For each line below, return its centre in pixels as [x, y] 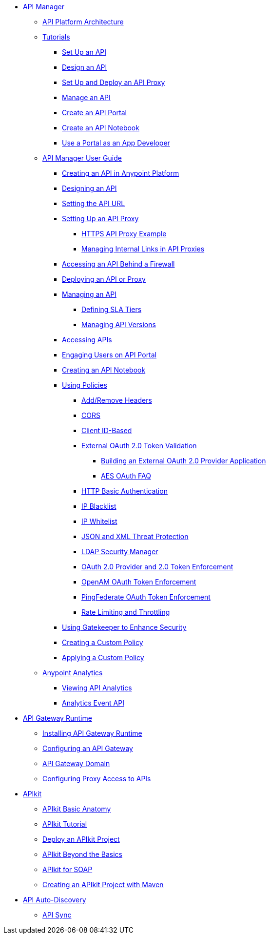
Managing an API [89, 294]
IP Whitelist [99, 521]
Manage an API [86, 97]
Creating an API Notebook [104, 370]
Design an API [85, 67]
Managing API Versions [119, 324]
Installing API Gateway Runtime [92, 733]
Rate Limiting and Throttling [126, 612]
